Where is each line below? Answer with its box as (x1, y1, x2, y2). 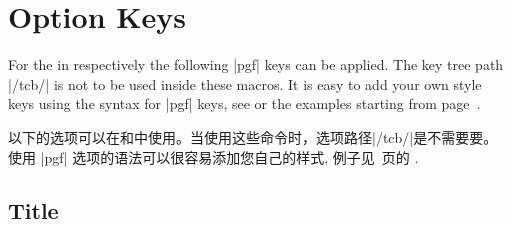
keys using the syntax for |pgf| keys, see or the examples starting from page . (8, 93, 481, 114)
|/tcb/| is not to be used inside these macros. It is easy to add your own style (8, 73, 482, 94)
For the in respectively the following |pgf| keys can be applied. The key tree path (8, 54, 504, 75)
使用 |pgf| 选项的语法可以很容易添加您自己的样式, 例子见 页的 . (8, 146, 419, 167)
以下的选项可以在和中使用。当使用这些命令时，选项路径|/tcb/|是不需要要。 (8, 126, 498, 147)
